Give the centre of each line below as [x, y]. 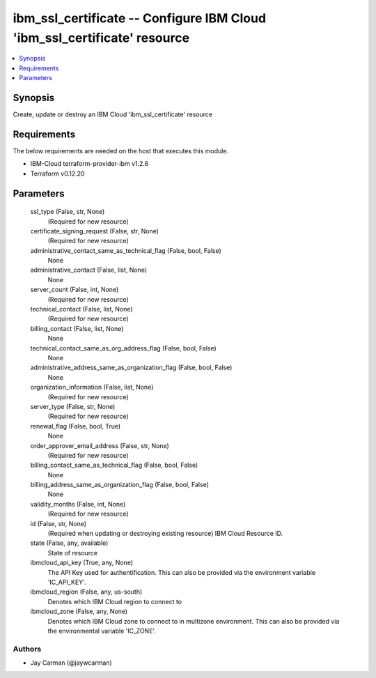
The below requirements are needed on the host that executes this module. [121, 151]
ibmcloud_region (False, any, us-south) [86, 592]
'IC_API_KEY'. [67, 582]
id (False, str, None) [58, 523]
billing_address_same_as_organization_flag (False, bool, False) [119, 485]
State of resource [73, 553]
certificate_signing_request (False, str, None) [95, 231]
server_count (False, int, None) [75, 290]
